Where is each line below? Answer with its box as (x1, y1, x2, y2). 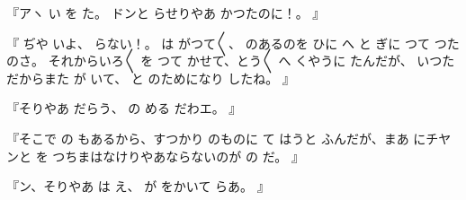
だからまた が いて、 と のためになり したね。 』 (6, 68, 295, 87)
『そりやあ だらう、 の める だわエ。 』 (6, 99, 242, 117)
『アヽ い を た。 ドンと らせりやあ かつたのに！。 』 (6, 4, 326, 22)
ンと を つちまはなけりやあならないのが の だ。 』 (6, 146, 304, 165)
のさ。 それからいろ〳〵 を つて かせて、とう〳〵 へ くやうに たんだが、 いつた (6, 51, 455, 70)
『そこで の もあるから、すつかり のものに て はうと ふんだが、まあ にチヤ (6, 128, 452, 147)
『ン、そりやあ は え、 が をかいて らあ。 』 (6, 177, 270, 196)
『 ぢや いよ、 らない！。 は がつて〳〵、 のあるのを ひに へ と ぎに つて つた (6, 33, 460, 52)
